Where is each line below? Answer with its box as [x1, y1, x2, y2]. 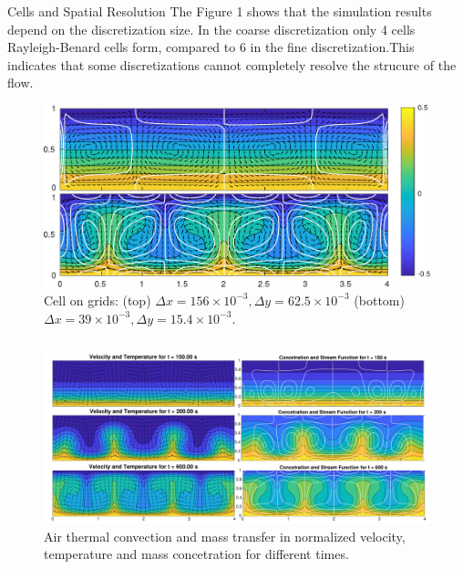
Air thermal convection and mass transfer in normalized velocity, [44, 526, 406, 545]
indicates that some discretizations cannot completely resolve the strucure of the [7, 55, 457, 74]
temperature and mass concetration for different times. [44, 544, 349, 564]
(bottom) [354, 290, 405, 309]
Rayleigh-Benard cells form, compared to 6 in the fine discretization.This [7, 37, 415, 57]
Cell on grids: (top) [44, 290, 151, 309]
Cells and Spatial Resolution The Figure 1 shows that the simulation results [7, 2, 432, 20]
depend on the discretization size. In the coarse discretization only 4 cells [7, 19, 416, 38]
